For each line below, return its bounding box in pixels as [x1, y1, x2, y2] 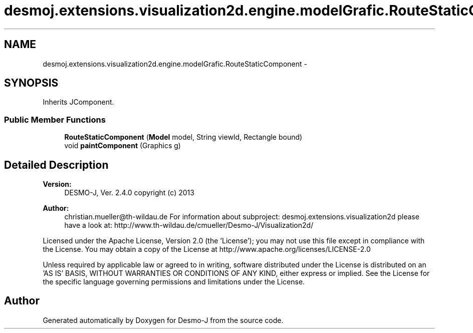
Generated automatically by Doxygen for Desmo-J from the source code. [43, 315, 284, 324]
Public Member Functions [4, 114, 106, 125]
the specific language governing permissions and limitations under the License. [43, 277, 305, 286]
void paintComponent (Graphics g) [64, 141, 181, 150]
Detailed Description [4, 158, 109, 171]
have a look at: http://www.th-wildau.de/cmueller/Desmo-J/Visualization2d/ [64, 221, 314, 230]
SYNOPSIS [4, 77, 59, 90]
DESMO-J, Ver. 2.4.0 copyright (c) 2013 [64, 188, 194, 197]
